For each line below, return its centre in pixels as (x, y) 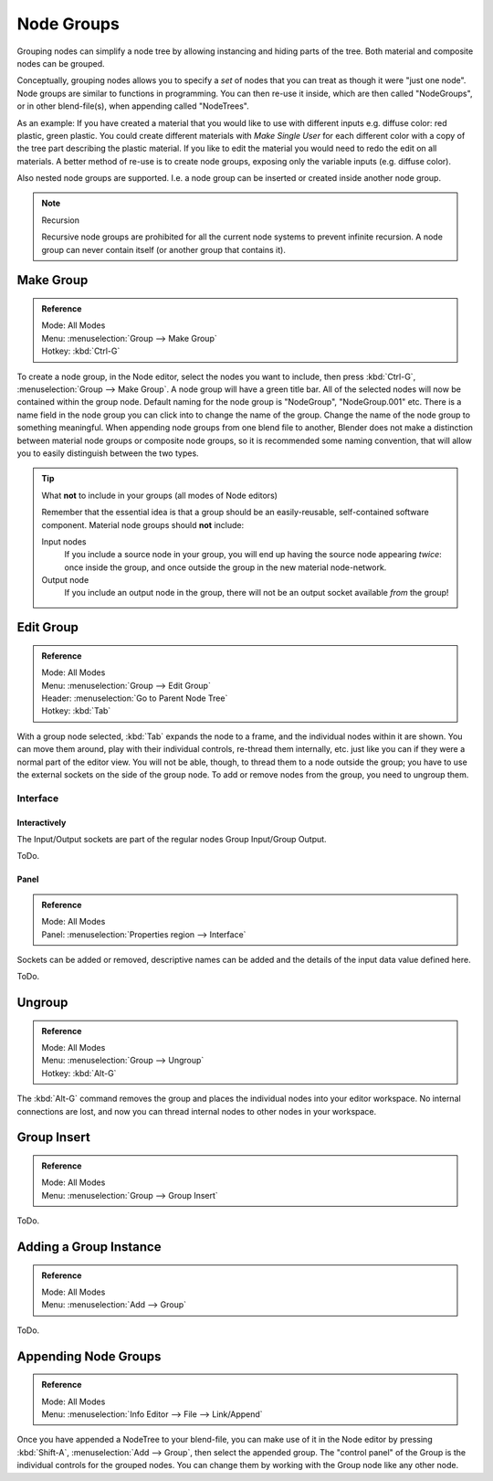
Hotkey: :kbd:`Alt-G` (79, 1073)
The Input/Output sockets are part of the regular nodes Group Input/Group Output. (172, 839)
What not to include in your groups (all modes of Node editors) (160, 495)
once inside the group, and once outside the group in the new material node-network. (226, 567)
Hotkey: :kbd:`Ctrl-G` (81, 351)
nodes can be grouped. (61, 63)
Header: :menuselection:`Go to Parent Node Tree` (135, 698)
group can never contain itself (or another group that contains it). (164, 249)
